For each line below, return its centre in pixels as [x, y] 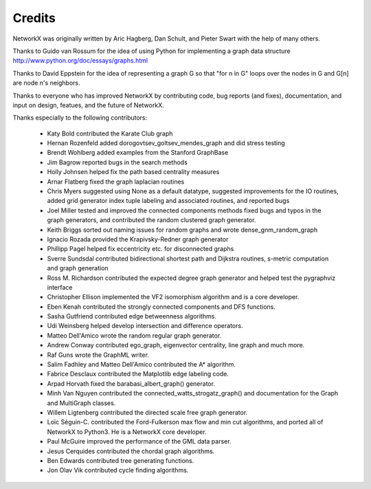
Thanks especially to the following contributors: [80, 118]
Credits [34, 18]
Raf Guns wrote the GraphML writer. [98, 355]
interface [60, 287]
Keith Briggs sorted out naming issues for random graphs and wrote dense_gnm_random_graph [182, 230]
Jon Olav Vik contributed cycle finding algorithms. [118, 470]
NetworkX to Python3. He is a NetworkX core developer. [127, 432]
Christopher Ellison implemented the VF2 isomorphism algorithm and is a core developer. [173, 297]
